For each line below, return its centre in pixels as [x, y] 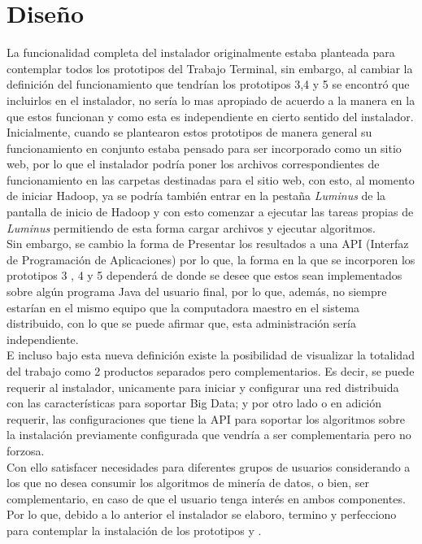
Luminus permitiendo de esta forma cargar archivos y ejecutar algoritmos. [191, 227]
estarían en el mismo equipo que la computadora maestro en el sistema [183, 307]
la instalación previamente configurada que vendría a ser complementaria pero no [209, 435]
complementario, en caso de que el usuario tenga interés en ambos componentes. [206, 498]
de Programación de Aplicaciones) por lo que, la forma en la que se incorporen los [211, 259]
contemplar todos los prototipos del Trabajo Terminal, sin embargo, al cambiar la [210, 68]
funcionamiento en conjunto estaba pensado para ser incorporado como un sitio [204, 148]
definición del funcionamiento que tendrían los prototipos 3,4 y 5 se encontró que [208, 84]
